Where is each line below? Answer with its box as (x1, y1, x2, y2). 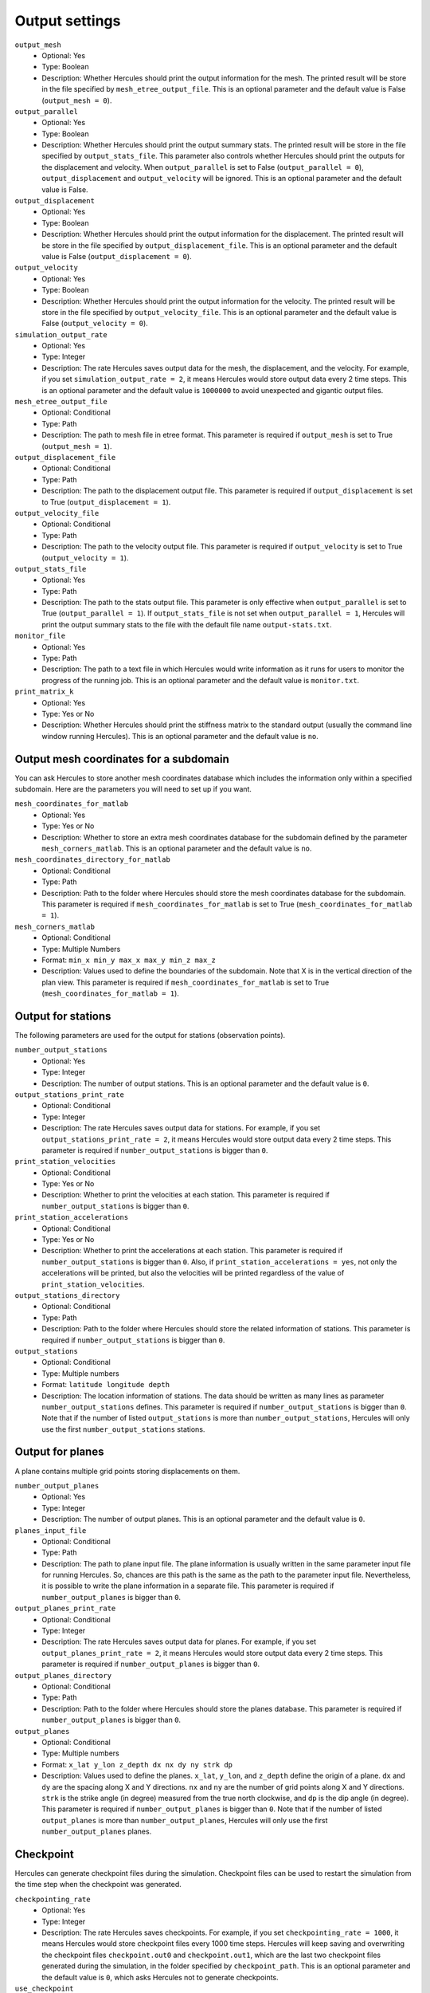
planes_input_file (14, 1526, 87, 1535)
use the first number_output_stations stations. (41, 1424, 205, 1434)
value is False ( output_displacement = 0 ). (41, 251, 192, 261)
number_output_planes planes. (41, 1826, 152, 1837)
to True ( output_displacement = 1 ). (41, 497, 171, 506)
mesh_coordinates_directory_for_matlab (14, 855, 170, 864)
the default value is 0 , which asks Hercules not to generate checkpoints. (41, 1972, 279, 1982)
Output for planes (14, 1445, 104, 1459)
